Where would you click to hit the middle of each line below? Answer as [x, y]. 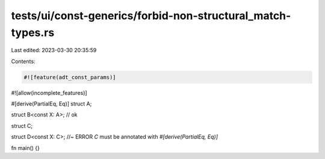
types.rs [33, 32]
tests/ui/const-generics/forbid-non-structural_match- [151, 16]
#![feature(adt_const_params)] [70, 77]
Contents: [23, 61]
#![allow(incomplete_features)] [49, 92]
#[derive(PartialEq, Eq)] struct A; [51, 104]
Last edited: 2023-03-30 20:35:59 [54, 50]
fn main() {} [26, 148]
